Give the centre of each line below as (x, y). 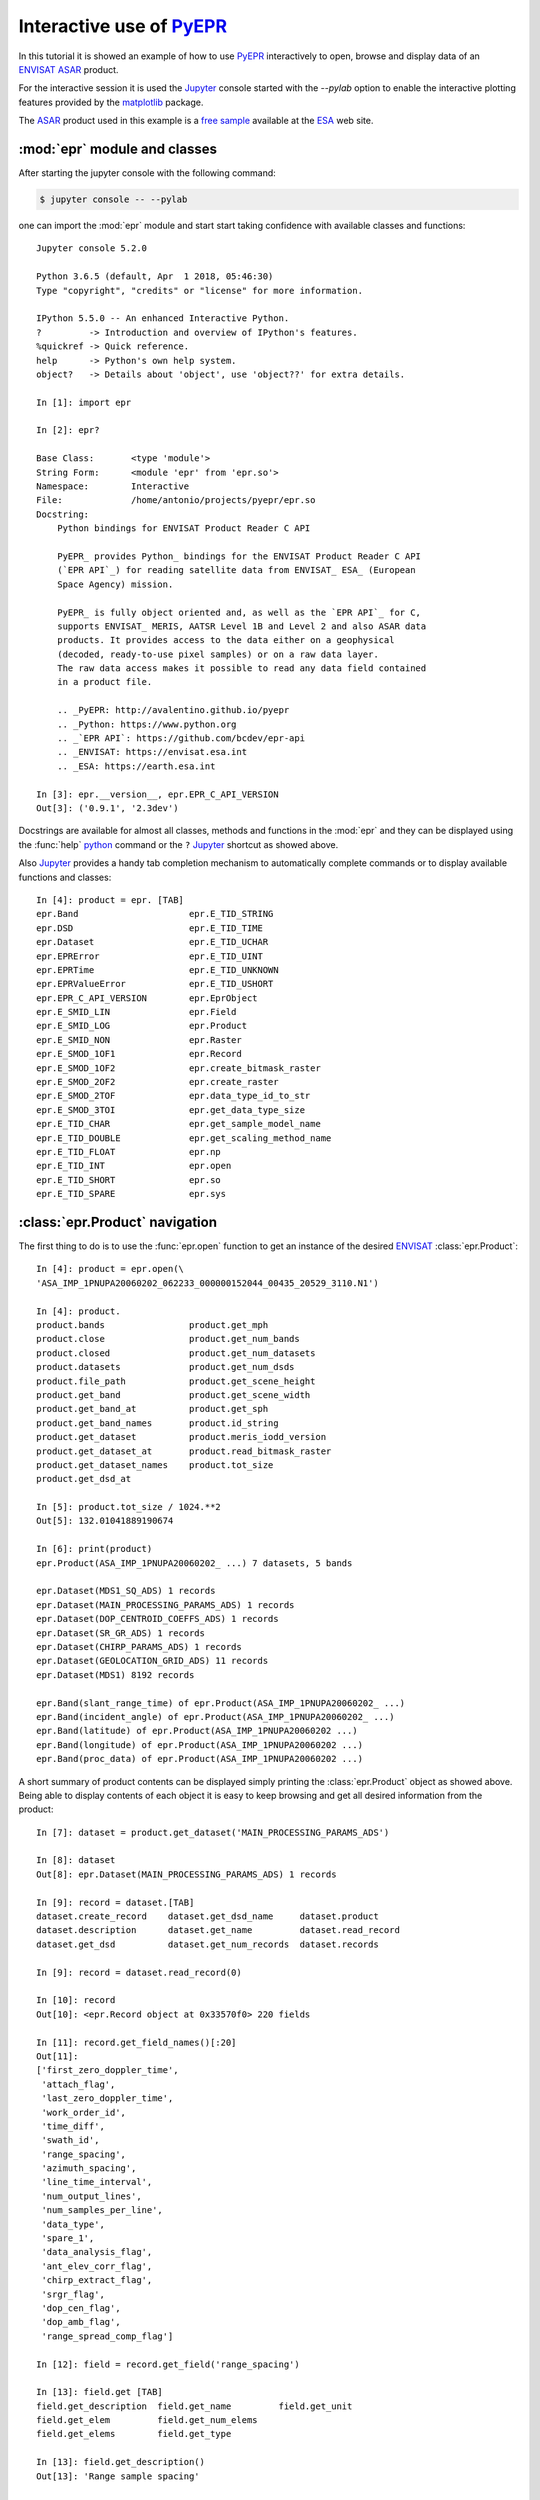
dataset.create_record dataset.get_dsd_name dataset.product (207, 1916)
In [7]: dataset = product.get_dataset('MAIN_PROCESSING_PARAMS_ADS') (213, 1832)
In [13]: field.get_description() (120, 2462)
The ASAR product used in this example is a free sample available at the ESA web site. (196, 121)
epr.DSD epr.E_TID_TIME (150, 928)
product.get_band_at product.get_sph (152, 1409)
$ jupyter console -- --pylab (113, 199)
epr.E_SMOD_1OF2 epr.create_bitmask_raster (179, 1068)
